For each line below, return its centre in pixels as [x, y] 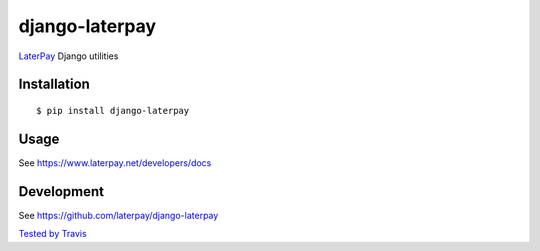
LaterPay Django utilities [68, 56]
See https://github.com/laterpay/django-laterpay [118, 215]
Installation [54, 84]
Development [61, 191]
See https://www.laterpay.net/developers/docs [115, 162]
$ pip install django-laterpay [113, 110]
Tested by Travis [52, 234]
